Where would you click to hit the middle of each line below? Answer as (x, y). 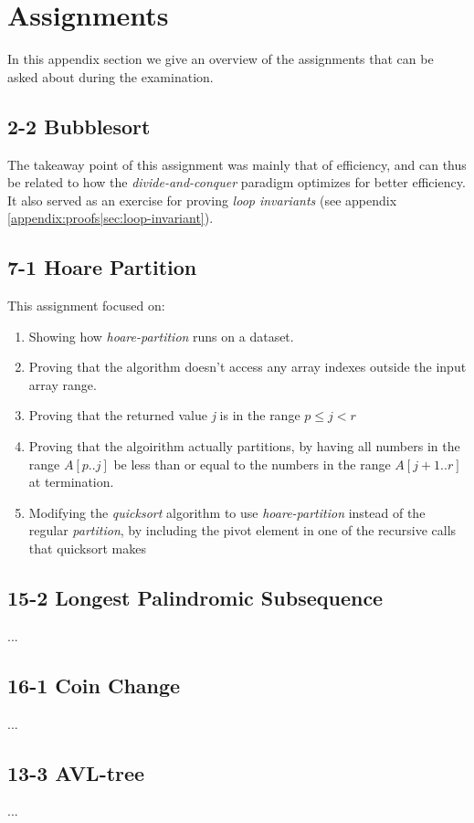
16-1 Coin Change (94, 685)
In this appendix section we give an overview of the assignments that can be (221, 59)
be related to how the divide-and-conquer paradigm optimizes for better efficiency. (237, 182)
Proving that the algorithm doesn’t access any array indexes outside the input (248, 367)
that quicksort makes (87, 549)
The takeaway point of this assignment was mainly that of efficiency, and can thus (237, 164)
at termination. (71, 482)
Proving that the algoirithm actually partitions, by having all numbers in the (244, 446)
